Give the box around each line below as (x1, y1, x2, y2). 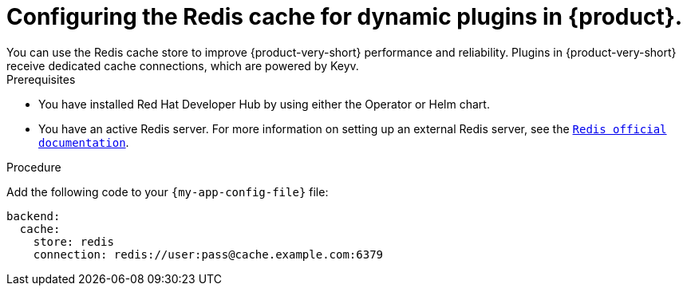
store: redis (33, 235, 114, 248)
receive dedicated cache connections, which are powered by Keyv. (6, 58, 359, 73)
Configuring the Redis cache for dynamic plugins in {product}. (6, 3, 683, 30)
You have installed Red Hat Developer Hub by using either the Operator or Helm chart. (38, 97, 490, 111)
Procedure (6, 160, 61, 174)
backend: (6, 209, 61, 223)
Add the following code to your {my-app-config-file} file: (6, 184, 329, 199)
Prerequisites (6, 72, 76, 86)
